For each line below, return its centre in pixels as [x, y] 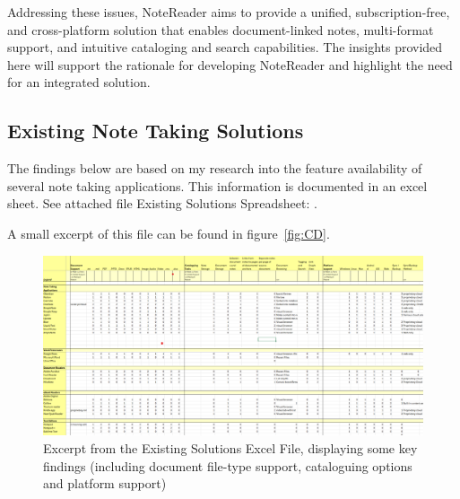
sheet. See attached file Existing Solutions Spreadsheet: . [162, 203]
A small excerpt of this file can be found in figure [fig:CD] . [169, 233]
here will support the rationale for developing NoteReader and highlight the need [230, 64]
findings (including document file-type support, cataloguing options [228, 465]
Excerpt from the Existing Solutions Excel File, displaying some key [230, 447]
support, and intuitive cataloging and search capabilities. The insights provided [225, 47]
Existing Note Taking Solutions [156, 131]
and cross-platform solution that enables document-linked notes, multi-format [221, 29]
